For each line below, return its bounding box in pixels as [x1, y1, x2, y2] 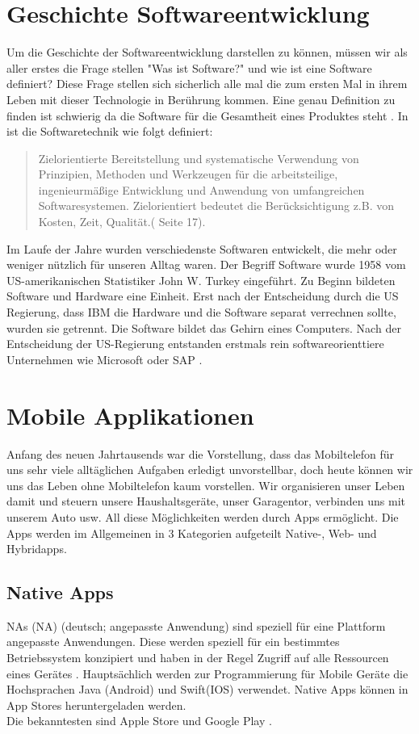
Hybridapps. [6, 540, 67, 557]
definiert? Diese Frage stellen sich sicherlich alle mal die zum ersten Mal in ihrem [6, 75, 408, 92]
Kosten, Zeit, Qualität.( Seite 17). [38, 213, 206, 230]
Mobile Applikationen [6, 398, 254, 431]
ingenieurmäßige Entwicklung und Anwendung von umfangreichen [38, 181, 365, 198]
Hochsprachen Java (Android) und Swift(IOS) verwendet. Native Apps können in [6, 681, 409, 698]
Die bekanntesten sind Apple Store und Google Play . [6, 712, 272, 729]
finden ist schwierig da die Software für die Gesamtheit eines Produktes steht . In [6, 107, 409, 124]
